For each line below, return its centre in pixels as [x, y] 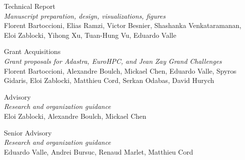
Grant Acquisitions [32, 51]
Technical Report [30, 6]
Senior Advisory [28, 132]
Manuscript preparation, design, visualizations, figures [85, 15]
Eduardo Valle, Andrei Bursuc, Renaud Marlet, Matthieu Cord [98, 151]
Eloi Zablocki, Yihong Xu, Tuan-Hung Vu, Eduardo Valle [90, 35]
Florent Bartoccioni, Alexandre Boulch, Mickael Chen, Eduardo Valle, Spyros [120, 70]
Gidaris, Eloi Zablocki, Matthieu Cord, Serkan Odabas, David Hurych [109, 80]
